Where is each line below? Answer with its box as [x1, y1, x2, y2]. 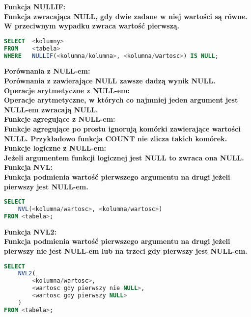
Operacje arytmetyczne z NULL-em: [4, 85, 130, 95]
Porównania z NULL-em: [4, 66, 90, 76]
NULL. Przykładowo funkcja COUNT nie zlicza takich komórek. [4, 133, 227, 143]
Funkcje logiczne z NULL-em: [4, 143, 107, 153]
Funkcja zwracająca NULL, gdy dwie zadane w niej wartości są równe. [4, 11, 248, 21]
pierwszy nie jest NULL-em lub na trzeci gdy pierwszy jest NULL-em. [4, 245, 248, 256]
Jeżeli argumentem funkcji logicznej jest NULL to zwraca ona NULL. [4, 152, 244, 162]
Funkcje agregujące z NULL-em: [4, 114, 115, 124]
